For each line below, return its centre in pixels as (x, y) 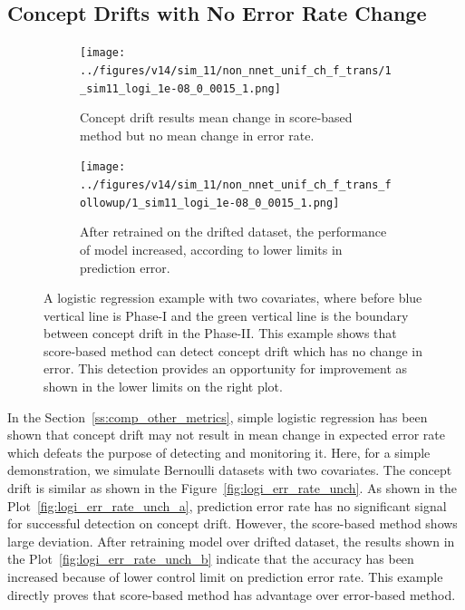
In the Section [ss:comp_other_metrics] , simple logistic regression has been (218, 416)
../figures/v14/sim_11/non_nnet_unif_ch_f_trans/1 (236, 70)
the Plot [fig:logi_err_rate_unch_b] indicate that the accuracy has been (211, 559)
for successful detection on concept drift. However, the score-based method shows (232, 523)
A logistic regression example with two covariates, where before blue (233, 298)
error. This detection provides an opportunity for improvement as (226, 368)
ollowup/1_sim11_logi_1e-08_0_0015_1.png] (210, 203)
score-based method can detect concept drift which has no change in (233, 350)
